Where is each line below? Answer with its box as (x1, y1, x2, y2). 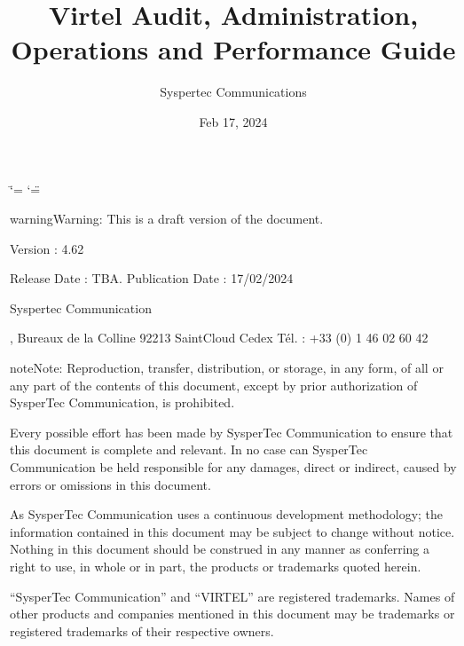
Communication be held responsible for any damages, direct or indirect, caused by (10, 458, 457, 477)
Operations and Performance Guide (11, 31, 456, 67)
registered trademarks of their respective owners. (10, 621, 274, 640)
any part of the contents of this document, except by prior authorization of (10, 375, 418, 394)
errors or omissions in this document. (10, 475, 211, 493)
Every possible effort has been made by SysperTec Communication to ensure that (10, 422, 453, 441)
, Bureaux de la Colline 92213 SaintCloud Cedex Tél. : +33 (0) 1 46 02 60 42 (10, 328, 429, 347)
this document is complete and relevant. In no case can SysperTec (10, 440, 368, 459)
